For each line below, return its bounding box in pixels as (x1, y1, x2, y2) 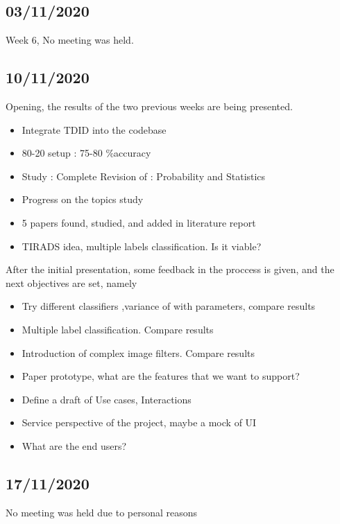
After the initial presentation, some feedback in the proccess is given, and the (6, 262, 334, 277)
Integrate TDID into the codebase (22, 122, 167, 137)
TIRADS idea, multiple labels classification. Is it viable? (22, 238, 262, 253)
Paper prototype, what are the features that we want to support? (22, 369, 300, 383)
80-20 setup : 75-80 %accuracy (22, 146, 151, 160)
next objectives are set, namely (6, 275, 137, 290)
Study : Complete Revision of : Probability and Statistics (22, 168, 266, 183)
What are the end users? (22, 438, 127, 453)
